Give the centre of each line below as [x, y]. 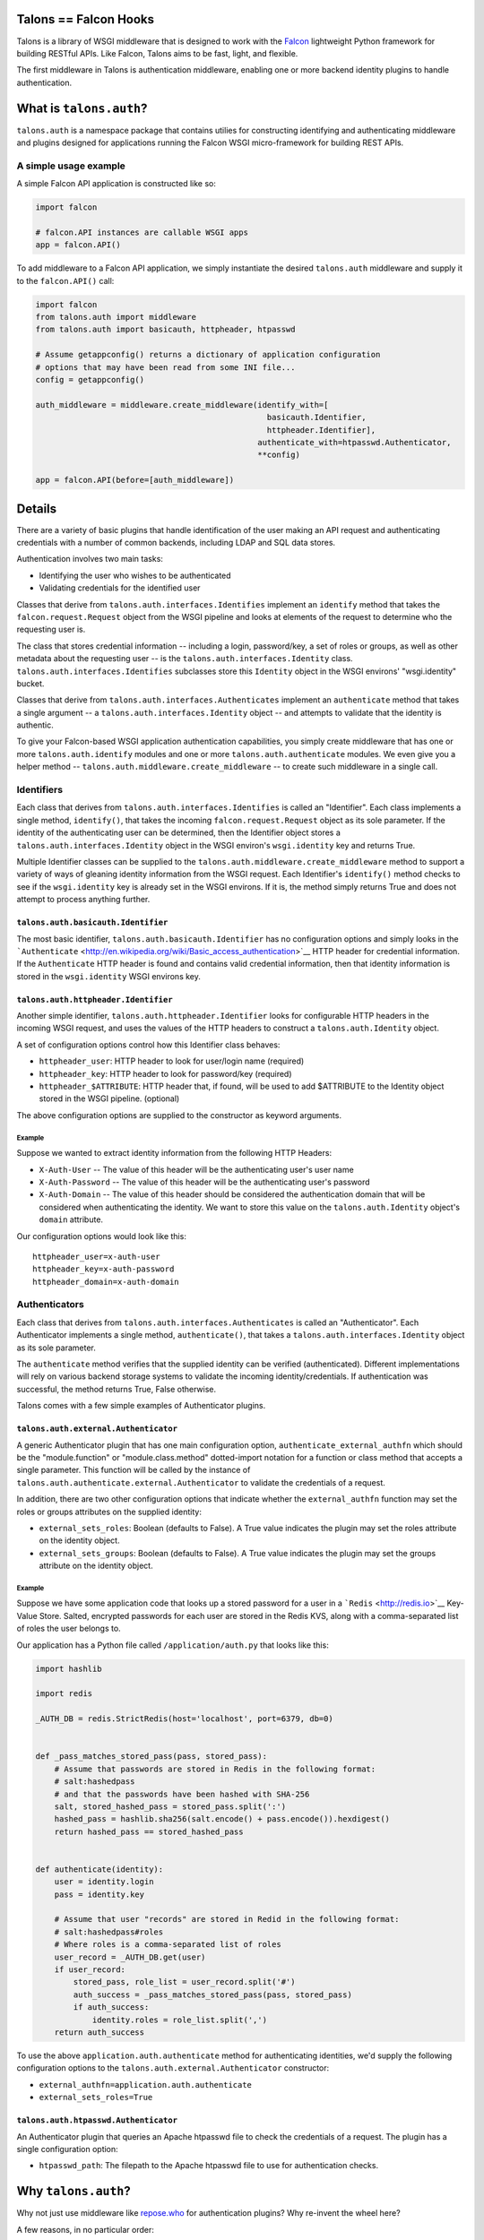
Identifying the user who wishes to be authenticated [135, 575]
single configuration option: [67, 2149]
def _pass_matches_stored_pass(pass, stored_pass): [151, 1757]
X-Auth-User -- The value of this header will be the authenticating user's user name [196, 1169]
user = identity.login [104, 1882]
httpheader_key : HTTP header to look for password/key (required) [165, 1073]
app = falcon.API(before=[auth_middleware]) [135, 480]
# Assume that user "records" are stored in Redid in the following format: [227, 1919]
